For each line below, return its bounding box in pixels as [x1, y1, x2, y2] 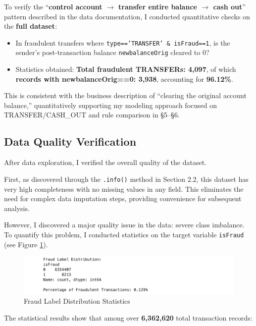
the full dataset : [4, 21, 57, 31]
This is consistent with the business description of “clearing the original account [4, 90, 247, 101]
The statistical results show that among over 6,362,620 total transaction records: [4, 312, 253, 323]
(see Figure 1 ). [4, 239, 48, 249]
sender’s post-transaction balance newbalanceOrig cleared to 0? [15, 47, 209, 57]
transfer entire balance [118, 1, 197, 11]
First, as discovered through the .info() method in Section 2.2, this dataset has [4, 173, 249, 184]
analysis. [4, 203, 30, 213]
